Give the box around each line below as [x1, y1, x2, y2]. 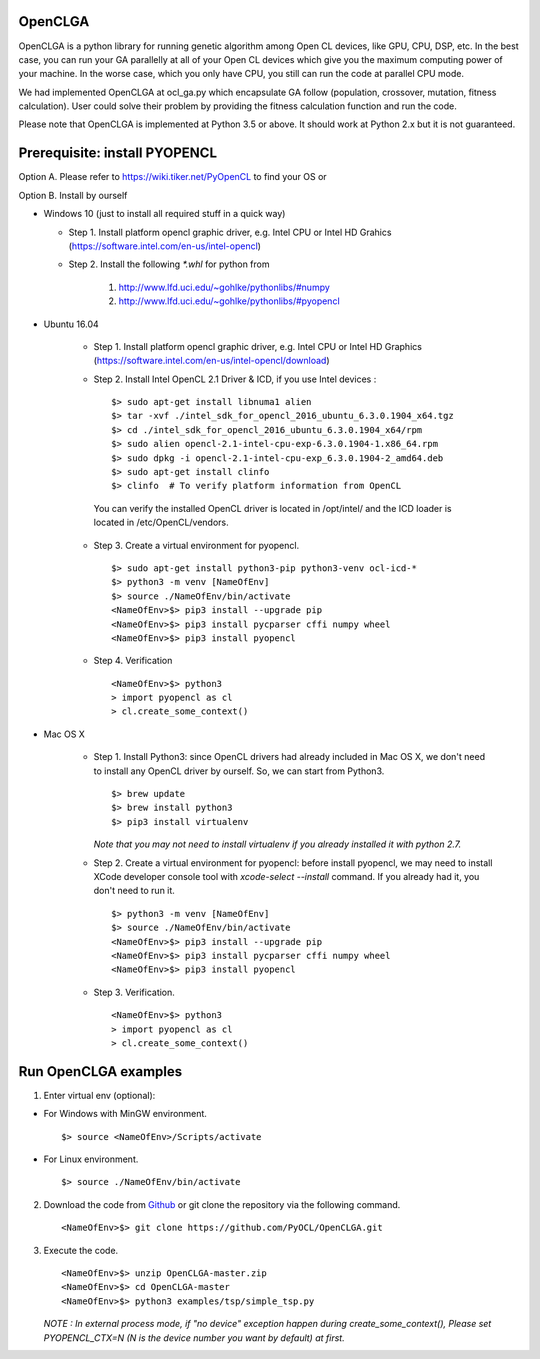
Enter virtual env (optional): [43, 1089, 156, 1101]
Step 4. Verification [93, 655, 173, 667]
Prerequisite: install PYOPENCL [18, 145, 218, 162]
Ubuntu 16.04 [43, 318, 99, 330]
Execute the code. [43, 1244, 119, 1256]
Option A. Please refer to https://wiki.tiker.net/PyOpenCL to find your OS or [18, 171, 327, 183]
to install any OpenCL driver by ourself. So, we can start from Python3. [93, 765, 385, 777]
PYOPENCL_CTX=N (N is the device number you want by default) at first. [43, 1331, 345, 1344]
